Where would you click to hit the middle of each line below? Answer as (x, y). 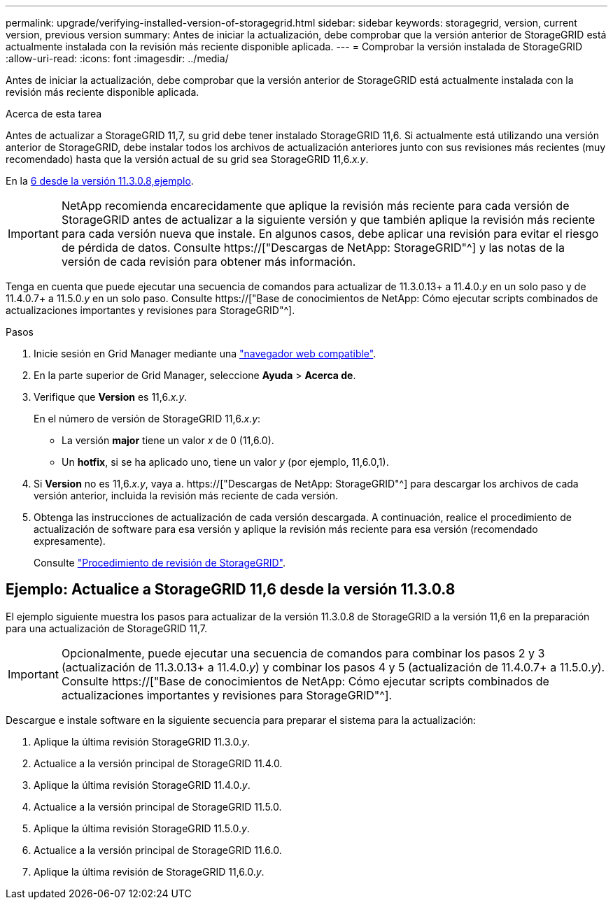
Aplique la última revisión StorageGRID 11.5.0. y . (142, 828)
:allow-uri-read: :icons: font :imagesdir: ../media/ (117, 58)
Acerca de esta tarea (54, 114)
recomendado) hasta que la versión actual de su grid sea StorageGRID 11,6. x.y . (187, 159)
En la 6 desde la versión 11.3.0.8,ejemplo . (100, 181)
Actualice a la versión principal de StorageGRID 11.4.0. (158, 763)
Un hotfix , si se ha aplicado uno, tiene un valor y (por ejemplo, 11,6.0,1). (225, 462)
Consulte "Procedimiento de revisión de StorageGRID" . (160, 563)
